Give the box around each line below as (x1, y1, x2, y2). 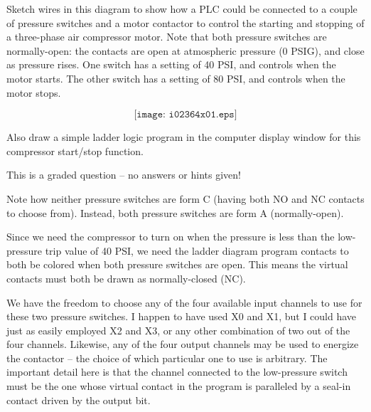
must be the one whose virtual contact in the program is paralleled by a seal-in (6, 379, 351, 393)
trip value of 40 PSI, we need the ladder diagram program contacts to (45, 243, 349, 258)
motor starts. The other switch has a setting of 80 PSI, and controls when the (6, 70, 345, 85)
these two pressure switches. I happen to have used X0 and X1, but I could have (6, 309, 357, 324)
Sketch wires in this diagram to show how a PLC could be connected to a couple (6, 1, 357, 16)
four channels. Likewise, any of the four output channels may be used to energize (6, 337, 359, 352)
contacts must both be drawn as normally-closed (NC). (6, 270, 246, 285)
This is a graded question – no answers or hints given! (6, 167, 241, 182)
